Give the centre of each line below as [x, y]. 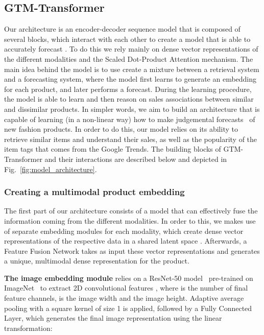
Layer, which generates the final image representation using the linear [113, 318]
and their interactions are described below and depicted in [136, 159]
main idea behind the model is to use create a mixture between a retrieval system [132, 69]
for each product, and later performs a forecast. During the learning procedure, [128, 89]
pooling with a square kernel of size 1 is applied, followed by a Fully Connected [128, 308]
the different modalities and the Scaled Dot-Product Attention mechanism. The [129, 58]
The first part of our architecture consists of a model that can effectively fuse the [131, 211]
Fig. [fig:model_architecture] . [51, 169]
